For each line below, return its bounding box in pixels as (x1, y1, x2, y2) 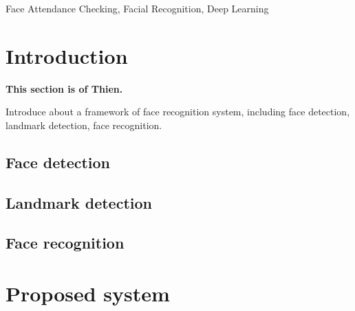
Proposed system (6, 279, 170, 308)
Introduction (6, 41, 128, 69)
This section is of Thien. (6, 81, 123, 95)
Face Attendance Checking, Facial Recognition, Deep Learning (6, 1, 269, 15)
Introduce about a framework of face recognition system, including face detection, (6, 104, 350, 119)
